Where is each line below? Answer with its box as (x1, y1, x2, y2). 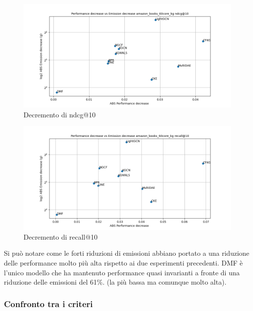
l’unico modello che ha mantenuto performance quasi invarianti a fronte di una (4, 267, 240, 277)
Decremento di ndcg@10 (23, 109, 96, 119)
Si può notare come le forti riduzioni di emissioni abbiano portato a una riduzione (4, 248, 250, 258)
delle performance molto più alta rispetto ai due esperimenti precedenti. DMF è (4, 257, 243, 267)
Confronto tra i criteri (4, 297, 93, 310)
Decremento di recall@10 (23, 231, 98, 242)
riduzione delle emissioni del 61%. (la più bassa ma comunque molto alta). (4, 277, 227, 287)
